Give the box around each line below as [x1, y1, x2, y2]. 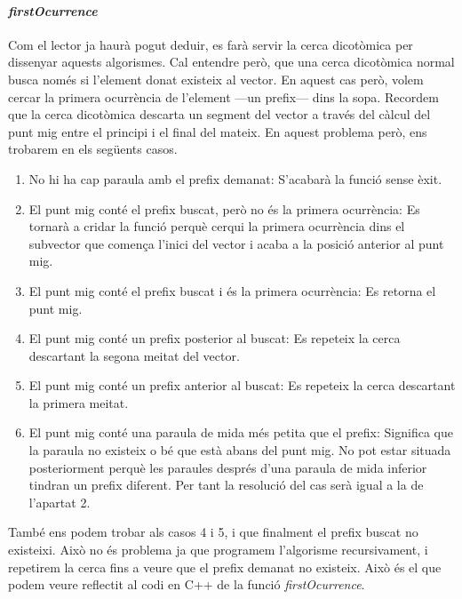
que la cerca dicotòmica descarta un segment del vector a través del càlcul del [8, 105, 431, 124]
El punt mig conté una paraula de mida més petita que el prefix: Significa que [28, 423, 453, 442]
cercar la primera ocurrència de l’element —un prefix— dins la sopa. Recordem [8, 87, 439, 106]
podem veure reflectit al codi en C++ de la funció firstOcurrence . [8, 575, 365, 594]
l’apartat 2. [28, 492, 91, 511]
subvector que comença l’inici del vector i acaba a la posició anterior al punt [28, 234, 444, 252]
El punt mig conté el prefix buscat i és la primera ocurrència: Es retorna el [28, 281, 436, 299]
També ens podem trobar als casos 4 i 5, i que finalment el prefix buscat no [8, 523, 418, 541]
